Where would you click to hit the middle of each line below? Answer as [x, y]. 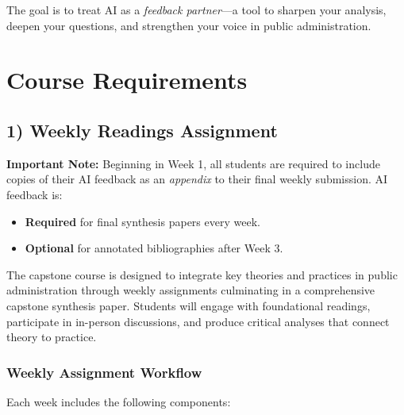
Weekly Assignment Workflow [104, 372]
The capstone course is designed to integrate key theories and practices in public [202, 274]
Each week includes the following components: [119, 401]
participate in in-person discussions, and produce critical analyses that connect [198, 321]
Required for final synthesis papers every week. [142, 221]
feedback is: [35, 194]
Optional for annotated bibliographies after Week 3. [154, 248]
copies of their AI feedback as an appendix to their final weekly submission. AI [197, 179]
